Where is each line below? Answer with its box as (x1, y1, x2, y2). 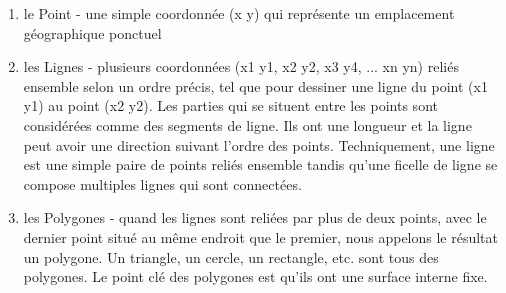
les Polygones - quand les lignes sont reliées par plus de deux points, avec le (23, 207, 487, 228)
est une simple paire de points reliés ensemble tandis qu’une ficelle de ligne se (23, 154, 498, 175)
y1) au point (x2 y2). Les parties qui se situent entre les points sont (23, 95, 438, 116)
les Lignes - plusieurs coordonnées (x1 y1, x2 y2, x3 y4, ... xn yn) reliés (23, 56, 459, 77)
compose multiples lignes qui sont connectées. (23, 173, 302, 194)
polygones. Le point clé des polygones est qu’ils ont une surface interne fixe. (23, 266, 488, 287)
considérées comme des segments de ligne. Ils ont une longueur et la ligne (23, 114, 472, 135)
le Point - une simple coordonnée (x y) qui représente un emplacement (23, 3, 455, 23)
